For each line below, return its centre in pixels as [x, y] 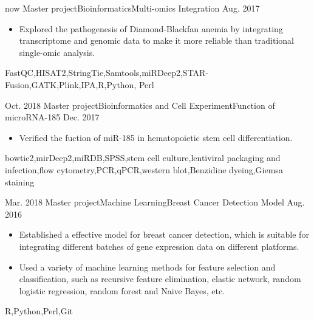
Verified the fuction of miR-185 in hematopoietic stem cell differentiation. [156, 137]
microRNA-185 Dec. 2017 [52, 117]
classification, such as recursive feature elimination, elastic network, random [160, 279]
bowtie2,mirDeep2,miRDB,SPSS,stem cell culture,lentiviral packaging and [143, 158]
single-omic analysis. [57, 52]
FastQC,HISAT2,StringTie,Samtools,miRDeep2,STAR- [107, 73]
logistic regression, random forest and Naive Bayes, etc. [122, 290]
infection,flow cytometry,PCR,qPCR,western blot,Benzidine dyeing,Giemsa [144, 169]
